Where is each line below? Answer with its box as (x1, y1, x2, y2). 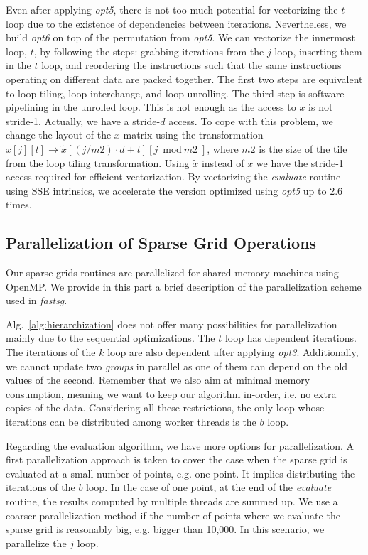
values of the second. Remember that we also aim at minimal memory (6, 372, 310, 387)
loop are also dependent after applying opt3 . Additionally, (107, 345, 359, 360)
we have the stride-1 (256, 155, 344, 170)
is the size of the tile (259, 141, 347, 156)
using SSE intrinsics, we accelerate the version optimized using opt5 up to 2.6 (6, 183, 343, 198)
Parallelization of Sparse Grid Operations (6, 232, 317, 254)
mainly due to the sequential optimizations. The (6, 330, 215, 345)
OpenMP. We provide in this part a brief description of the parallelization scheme (6, 279, 362, 293)
